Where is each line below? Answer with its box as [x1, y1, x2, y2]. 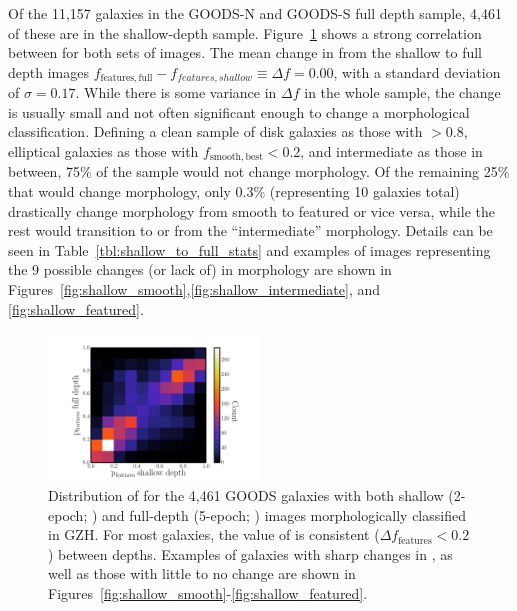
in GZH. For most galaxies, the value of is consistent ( [48, 524, 380, 545]
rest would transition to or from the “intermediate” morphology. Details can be [8, 220, 493, 241]
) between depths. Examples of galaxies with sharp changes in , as [48, 543, 453, 564]
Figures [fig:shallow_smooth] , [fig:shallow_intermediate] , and [8, 279, 381, 300]
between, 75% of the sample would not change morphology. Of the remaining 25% [8, 161, 510, 182]
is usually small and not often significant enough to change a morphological [8, 101, 470, 122]
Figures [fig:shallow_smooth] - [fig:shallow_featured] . [48, 583, 368, 604]
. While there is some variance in [75, 82, 277, 103]
